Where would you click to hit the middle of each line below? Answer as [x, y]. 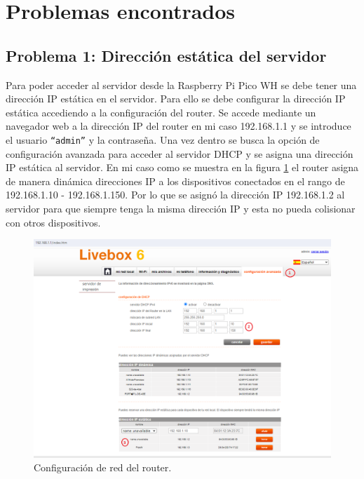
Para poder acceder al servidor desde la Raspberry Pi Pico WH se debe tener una [181, 85]
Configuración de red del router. [103, 467]
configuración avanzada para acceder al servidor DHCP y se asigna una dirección [180, 153]
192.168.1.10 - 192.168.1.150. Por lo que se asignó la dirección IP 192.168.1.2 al [175, 195]
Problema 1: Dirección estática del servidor [166, 55]
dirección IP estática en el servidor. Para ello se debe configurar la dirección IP [176, 99]
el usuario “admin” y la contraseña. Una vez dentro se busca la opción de [163, 139]
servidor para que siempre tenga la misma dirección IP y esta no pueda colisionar [181, 208]
